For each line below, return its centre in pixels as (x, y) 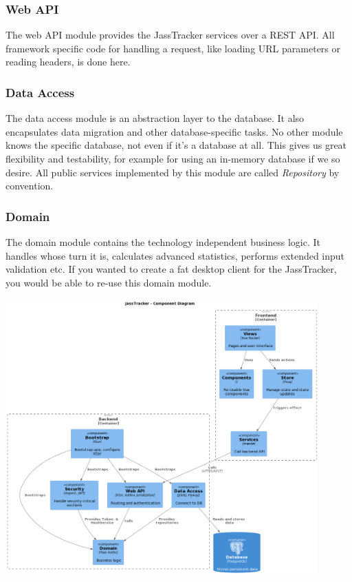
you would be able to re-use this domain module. (109, 282)
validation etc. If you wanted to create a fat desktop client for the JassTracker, (171, 269)
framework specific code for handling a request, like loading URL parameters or (173, 48)
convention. (30, 186)
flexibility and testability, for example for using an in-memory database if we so (173, 158)
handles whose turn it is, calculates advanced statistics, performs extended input (175, 255)
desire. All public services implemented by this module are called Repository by (173, 172)
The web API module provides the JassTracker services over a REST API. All (170, 35)
